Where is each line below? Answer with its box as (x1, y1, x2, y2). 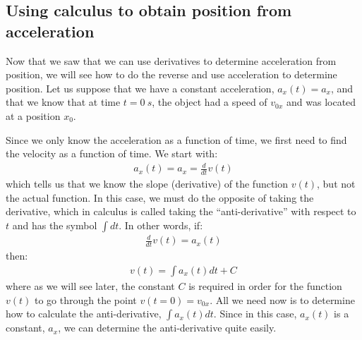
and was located (286, 95, 356, 109)
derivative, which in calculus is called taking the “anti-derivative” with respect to (6, 204, 356, 219)
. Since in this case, (213, 306, 297, 321)
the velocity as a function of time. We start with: (6, 146, 218, 161)
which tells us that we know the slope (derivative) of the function (6, 176, 289, 191)
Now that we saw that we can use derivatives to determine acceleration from (6, 53, 337, 68)
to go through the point (34, 292, 137, 307)
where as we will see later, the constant (6, 278, 175, 293)
